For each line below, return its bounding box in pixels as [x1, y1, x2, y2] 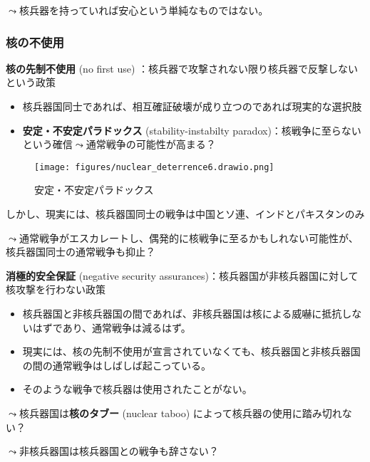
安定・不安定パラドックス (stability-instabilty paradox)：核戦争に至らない [22, 122, 361, 137]
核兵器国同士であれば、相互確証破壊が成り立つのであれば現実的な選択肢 [22, 99, 362, 113]
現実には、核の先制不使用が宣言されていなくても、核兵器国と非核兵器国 [22, 344, 361, 359]
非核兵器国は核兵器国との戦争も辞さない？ [19, 443, 219, 458]
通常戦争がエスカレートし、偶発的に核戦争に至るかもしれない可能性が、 [19, 230, 359, 245]
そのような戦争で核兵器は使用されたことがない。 [22, 382, 252, 397]
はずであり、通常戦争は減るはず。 [32, 320, 191, 335]
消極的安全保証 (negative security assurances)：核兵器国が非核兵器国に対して [6, 268, 359, 283]
